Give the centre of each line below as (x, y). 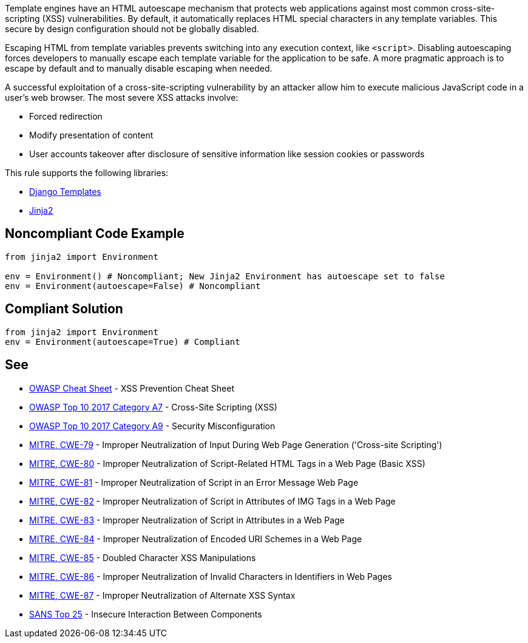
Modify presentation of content (91, 135)
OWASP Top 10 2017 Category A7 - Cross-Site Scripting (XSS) (153, 407)
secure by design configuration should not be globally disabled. (132, 29)
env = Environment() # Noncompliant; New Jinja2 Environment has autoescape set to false (225, 276)
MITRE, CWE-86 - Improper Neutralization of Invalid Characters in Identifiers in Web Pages (211, 576)
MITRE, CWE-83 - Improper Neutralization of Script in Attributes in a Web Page (187, 520)
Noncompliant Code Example (95, 234)
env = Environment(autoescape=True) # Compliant (123, 342)
